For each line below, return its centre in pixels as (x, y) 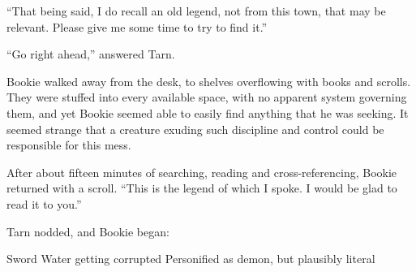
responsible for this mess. (69, 145)
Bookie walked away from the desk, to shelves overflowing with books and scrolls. (209, 81)
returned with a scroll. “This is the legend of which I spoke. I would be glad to (202, 188)
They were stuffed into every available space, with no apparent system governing (207, 97)
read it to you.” (44, 203)
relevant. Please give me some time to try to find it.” (137, 26)
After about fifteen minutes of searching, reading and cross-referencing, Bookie (202, 172)
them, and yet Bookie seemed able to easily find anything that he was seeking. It (208, 112)
